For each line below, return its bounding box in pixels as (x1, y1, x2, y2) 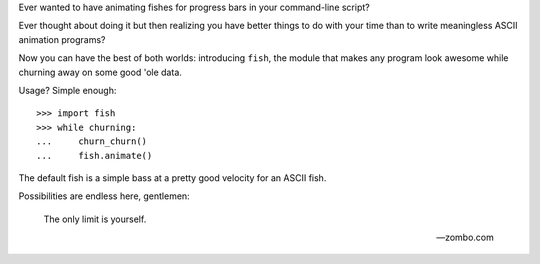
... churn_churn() (36, 136, 148, 147)
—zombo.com (436, 231, 494, 244)
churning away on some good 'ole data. (18, 66, 182, 78)
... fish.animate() (36, 150, 153, 161)
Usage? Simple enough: (18, 84, 117, 96)
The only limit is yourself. (43, 213, 147, 225)
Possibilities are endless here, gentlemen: (18, 190, 190, 202)
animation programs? (18, 33, 106, 45)
